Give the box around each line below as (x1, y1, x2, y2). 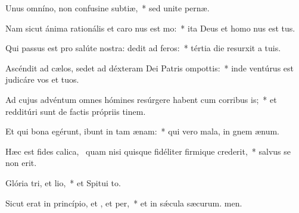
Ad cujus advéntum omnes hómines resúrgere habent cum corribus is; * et (5, 93, 277, 105)
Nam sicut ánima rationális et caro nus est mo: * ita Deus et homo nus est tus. (5, 21, 295, 34)
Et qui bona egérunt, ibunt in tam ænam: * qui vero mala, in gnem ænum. (5, 125, 279, 137)
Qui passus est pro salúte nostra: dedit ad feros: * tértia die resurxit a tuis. (5, 42, 281, 54)
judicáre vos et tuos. (5, 73, 79, 86)
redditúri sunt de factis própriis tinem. (5, 105, 146, 117)
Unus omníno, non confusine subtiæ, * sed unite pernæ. (5, 2, 210, 14)
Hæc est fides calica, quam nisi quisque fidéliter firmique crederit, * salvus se (5, 145, 291, 157)
